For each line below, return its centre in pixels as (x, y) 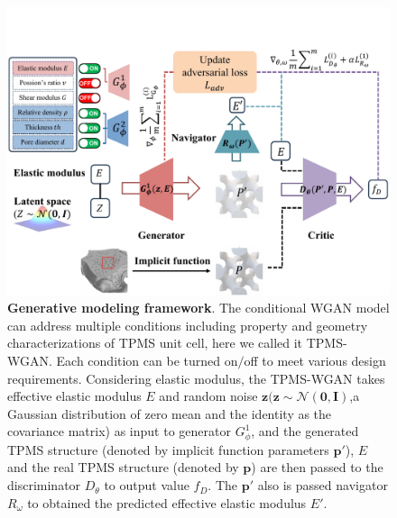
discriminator (44, 485)
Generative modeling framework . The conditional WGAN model (198, 308)
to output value (147, 485)
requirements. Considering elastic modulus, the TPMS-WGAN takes (196, 378)
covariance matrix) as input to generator (119, 431)
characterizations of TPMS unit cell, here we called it (155, 343)
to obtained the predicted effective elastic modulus (167, 502)
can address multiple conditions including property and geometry (188, 325)
